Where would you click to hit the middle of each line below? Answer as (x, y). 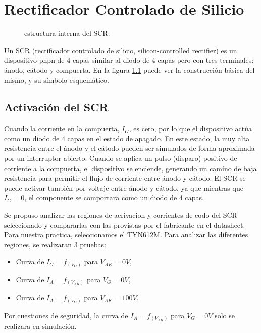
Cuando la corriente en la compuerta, (62, 128)
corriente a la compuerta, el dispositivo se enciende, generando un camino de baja (130, 168)
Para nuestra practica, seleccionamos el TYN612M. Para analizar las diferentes (126, 235)
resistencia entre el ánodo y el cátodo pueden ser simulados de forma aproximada (129, 148)
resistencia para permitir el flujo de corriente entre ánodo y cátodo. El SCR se (125, 178)
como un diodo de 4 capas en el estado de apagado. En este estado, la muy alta (127, 138)
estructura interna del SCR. (67, 33)
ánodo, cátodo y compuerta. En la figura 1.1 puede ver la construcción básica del (129, 70)
